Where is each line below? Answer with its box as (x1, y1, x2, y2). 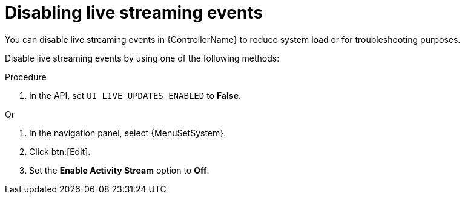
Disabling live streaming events (5, 2, 263, 23)
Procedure (5, 71, 47, 82)
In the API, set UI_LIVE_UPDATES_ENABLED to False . (29, 90, 242, 101)
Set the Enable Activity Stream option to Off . (29, 165, 209, 175)
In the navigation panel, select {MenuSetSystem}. (29, 127, 226, 138)
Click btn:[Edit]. (29, 146, 91, 157)
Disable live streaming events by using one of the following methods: (5, 52, 280, 63)
